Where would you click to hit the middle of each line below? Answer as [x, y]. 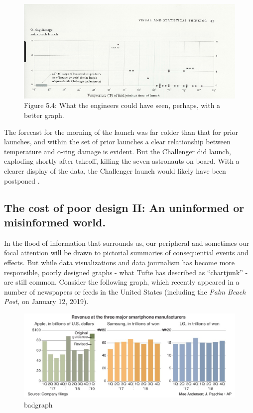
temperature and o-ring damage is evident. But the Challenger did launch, [118, 151]
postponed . [22, 180]
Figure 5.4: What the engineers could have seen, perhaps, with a [122, 105]
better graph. [44, 115]
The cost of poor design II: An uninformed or [124, 207]
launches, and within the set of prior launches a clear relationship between [117, 142]
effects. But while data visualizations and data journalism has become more [120, 262]
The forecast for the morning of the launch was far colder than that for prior [121, 132]
